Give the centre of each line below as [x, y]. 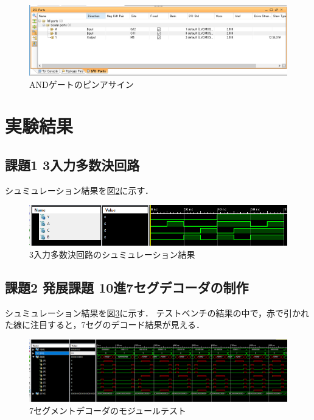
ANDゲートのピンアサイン [82, 84]
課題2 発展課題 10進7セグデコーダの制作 [127, 287]
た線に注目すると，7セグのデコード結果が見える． [105, 325]
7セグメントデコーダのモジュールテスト [108, 410]
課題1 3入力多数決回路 [72, 165]
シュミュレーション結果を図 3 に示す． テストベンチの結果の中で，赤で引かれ [157, 312]
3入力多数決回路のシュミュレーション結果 [112, 254]
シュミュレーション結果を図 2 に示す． [79, 190]
